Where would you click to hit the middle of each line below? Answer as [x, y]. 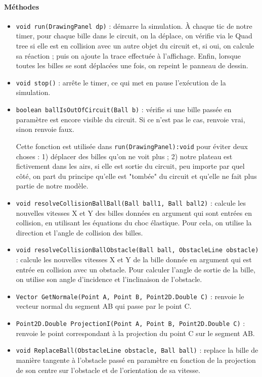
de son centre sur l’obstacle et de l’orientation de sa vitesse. [108, 370]
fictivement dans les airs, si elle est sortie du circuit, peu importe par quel [130, 166]
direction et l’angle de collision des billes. [79, 232]
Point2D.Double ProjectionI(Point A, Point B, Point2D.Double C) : [130, 323]
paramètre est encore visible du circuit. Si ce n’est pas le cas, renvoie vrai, [130, 119]
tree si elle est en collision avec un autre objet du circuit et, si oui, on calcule [135, 46]
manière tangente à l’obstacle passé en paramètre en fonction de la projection [136, 360]
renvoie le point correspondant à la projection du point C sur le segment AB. [135, 333]
